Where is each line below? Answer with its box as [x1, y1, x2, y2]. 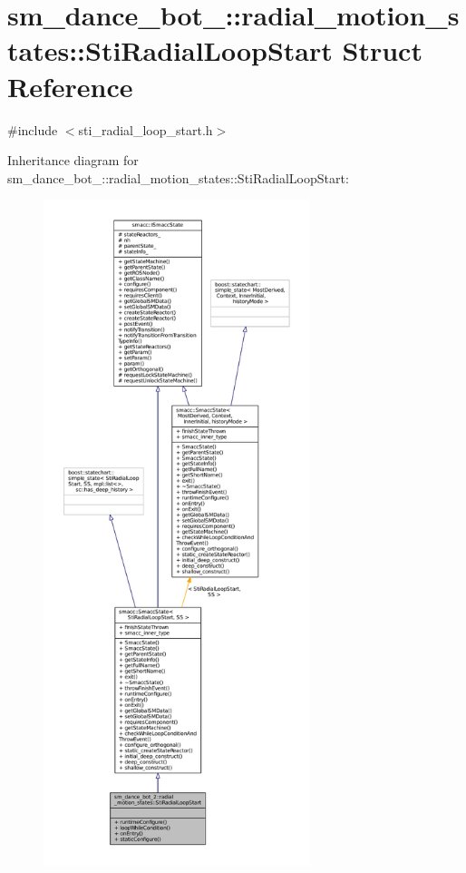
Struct [342, 32, 422, 69]
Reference [7, 67, 133, 104]
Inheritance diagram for [7, 151, 139, 170]
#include [7, 120, 58, 139]
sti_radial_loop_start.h [78, 120, 213, 139]
